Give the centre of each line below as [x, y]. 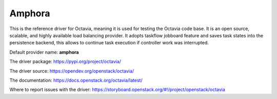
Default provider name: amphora [44, 52]
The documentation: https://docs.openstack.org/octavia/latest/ [76, 80]
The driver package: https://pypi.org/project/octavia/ [65, 62]
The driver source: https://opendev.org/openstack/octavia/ [72, 71]
